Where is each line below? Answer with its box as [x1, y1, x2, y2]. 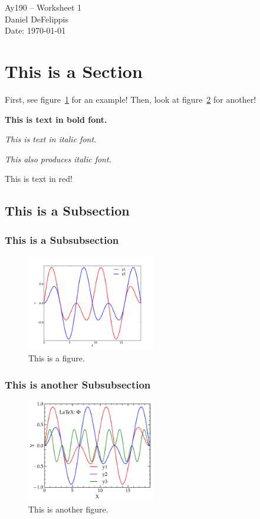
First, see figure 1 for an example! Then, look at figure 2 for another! [5, 93, 256, 105]
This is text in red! [5, 172, 73, 185]
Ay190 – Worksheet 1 [5, 1, 82, 13]
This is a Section [5, 58, 143, 83]
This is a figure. [28, 352, 85, 364]
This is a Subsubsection [5, 232, 119, 247]
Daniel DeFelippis [5, 12, 69, 25]
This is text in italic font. [5, 133, 97, 145]
